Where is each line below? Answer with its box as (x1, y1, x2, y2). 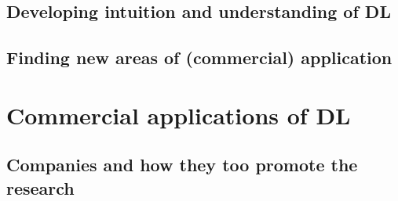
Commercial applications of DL (6, 99, 351, 131)
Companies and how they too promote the (6, 153, 358, 177)
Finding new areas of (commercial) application (6, 45, 393, 70)
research (6, 175, 75, 199)
